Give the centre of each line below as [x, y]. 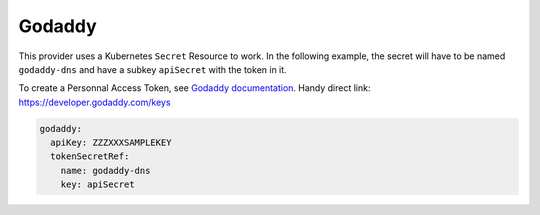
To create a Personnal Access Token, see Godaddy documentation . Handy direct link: [194, 88]
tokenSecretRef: [90, 156]
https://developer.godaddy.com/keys [94, 102]
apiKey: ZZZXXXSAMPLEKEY [111, 143]
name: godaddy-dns [105, 170]
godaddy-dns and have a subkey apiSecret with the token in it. [152, 69]
